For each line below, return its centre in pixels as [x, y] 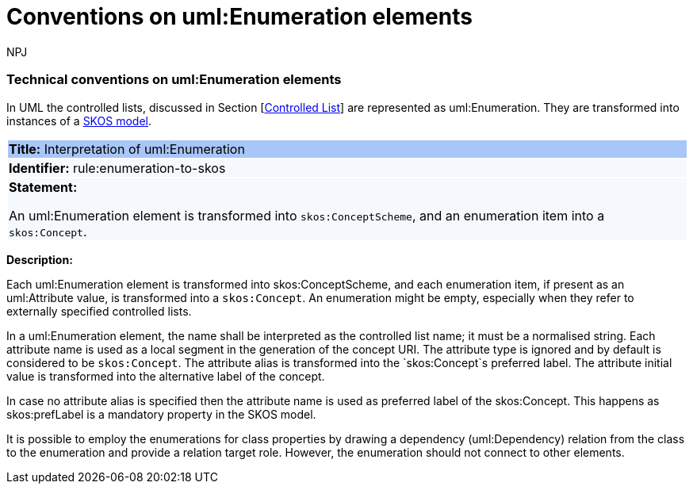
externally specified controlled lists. [99, 311]
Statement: [43, 187]
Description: [40, 259]
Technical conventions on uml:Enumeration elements [174, 80]
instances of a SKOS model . [79, 121]
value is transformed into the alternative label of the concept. [166, 376]
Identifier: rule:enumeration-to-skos [117, 168]
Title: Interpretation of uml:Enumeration [127, 149]
